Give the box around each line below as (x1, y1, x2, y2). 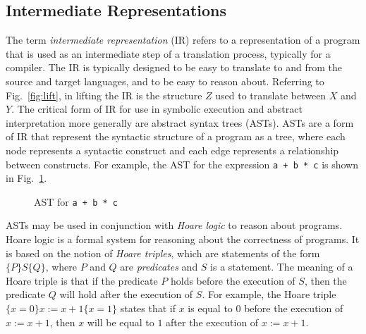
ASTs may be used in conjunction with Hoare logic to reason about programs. (6, 218, 343, 233)
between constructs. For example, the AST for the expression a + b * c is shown (6, 156, 359, 171)
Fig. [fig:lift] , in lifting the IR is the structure (6, 87, 202, 102)
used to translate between (215, 87, 327, 102)
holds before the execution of (170, 273, 295, 287)
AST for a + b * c (34, 194, 118, 209)
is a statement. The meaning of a (210, 259, 353, 274)
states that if (120, 301, 176, 316)
